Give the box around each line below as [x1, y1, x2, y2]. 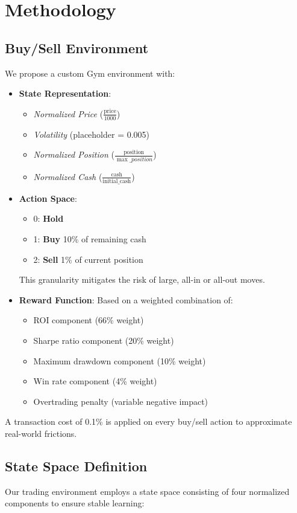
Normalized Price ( [33, 107, 104, 120]
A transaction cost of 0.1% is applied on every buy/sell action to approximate [5, 415, 292, 428]
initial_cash [102, 178, 131, 184]
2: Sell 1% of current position [33, 253, 143, 265]
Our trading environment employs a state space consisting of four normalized [5, 485, 290, 497]
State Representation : [19, 87, 111, 100]
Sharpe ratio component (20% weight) [33, 334, 174, 346]
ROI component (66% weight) [33, 314, 144, 326]
